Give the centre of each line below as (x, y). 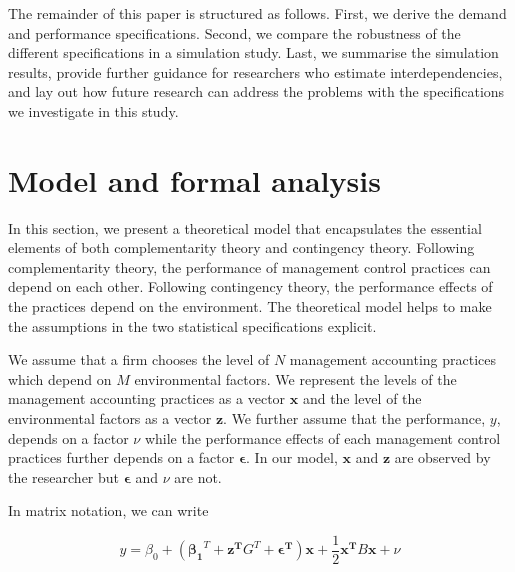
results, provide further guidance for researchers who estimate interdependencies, (255, 71)
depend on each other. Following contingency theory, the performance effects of (250, 286)
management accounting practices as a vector (147, 398)
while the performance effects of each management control (322, 437)
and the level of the (362, 398)
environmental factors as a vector (110, 418)
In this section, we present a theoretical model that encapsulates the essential (245, 227)
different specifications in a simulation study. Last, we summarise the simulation (253, 52)
